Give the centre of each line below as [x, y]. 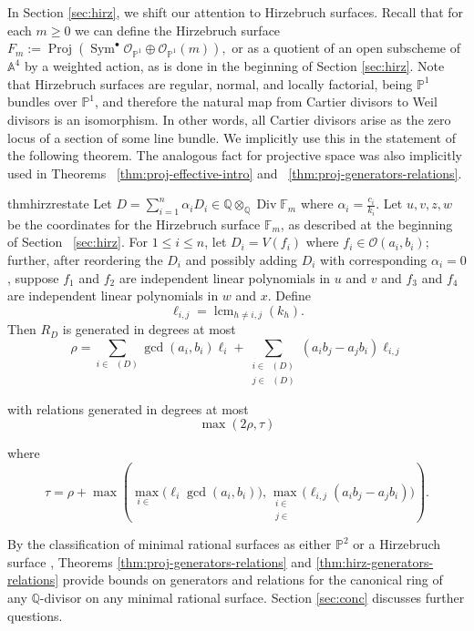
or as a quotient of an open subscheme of [346, 48]
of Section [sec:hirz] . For [77, 242]
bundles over [42, 102]
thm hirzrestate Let [60, 204]
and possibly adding [241, 260]
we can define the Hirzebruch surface [178, 30]
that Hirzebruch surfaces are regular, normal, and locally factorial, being [210, 83]
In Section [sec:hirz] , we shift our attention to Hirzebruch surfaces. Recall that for [236, 12]
